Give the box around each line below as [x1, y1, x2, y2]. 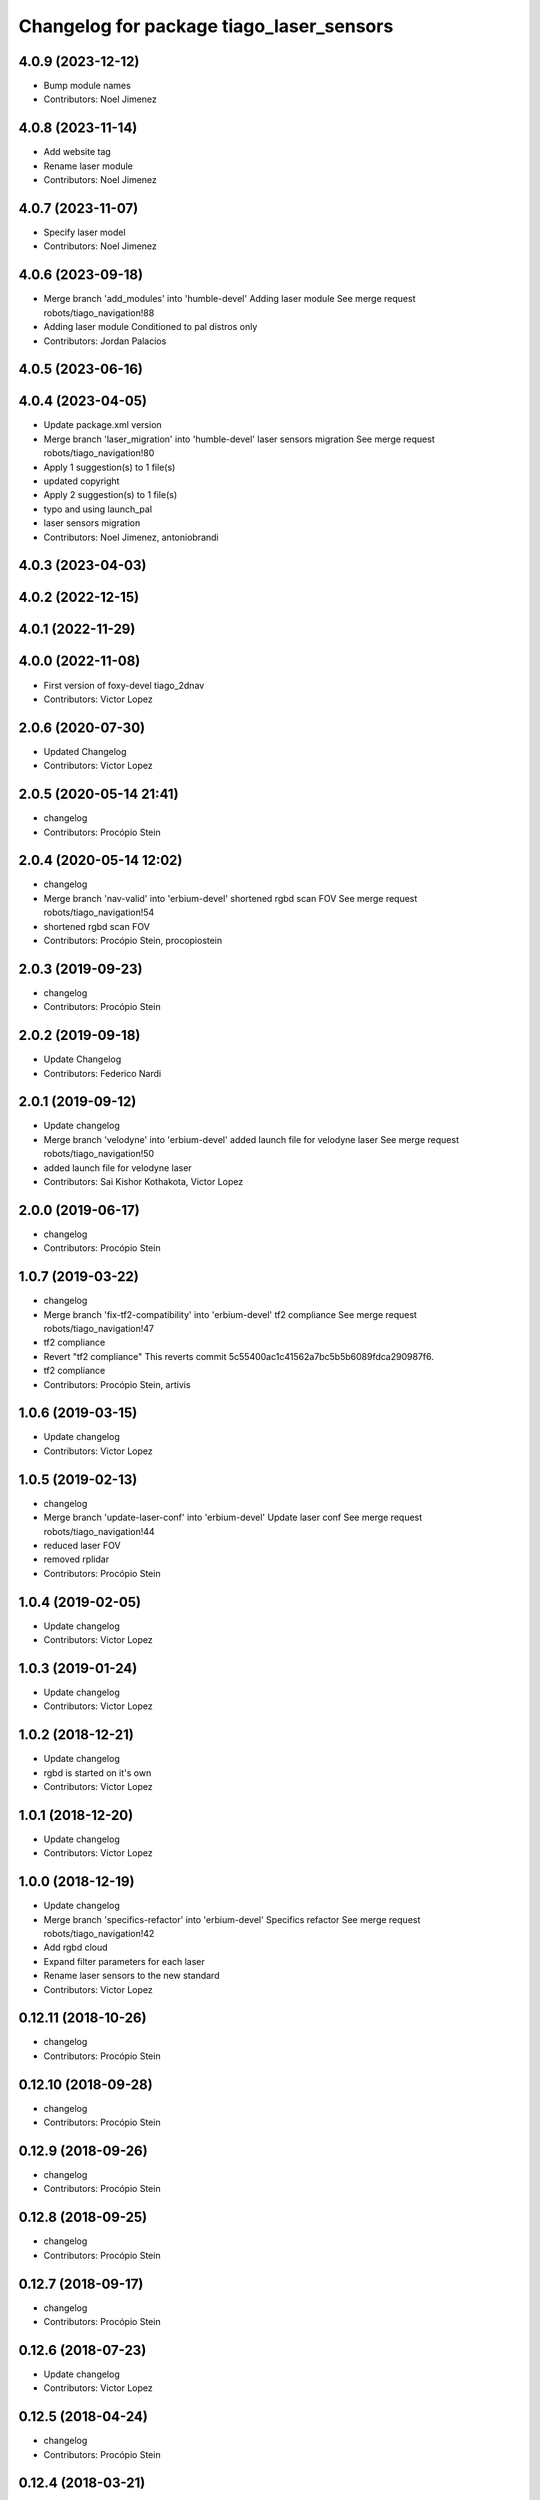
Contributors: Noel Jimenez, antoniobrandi [43, 531, 219, 543]
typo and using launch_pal [43, 503, 153, 515]
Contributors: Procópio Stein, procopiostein [43, 934, 223, 946]
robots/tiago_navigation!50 [43, 1148, 155, 1160]
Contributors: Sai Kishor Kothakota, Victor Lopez [43, 1176, 244, 1188]
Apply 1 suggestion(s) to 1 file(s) [43, 461, 176, 473]
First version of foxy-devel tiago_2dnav [43, 679, 205, 691]
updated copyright [43, 475, 120, 487]
